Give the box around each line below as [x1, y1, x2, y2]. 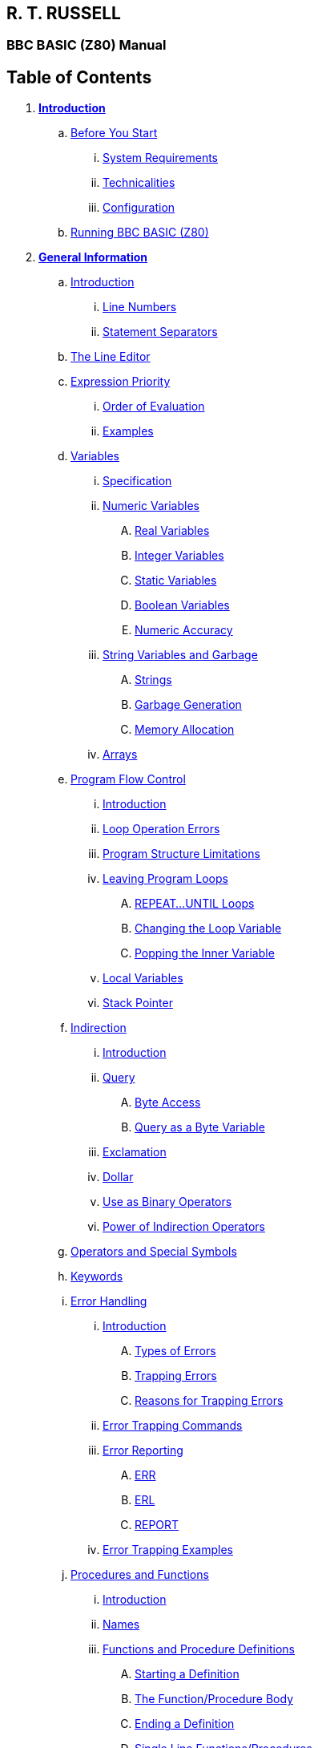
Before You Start [70, 126, 158, 140]
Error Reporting [103, 1443, 183, 1458]
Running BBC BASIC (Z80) [70, 225, 209, 240]
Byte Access [135, 1095, 201, 1110]
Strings [135, 673, 172, 687]
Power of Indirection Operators [103, 1220, 265, 1234]
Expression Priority [70, 374, 171, 389]
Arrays [103, 747, 138, 762]
